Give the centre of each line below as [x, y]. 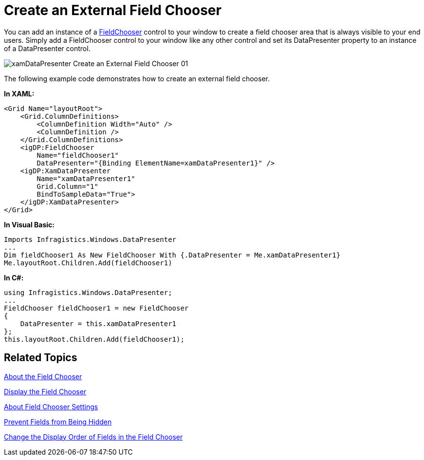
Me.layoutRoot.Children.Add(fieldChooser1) [88, 263]
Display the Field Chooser [45, 391]
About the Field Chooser [43, 376]
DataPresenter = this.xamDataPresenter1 [98, 323]
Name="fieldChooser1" [78, 155]
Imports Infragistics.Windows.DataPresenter [90, 239]
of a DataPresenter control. [47, 48]
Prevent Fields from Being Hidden [58, 422]
